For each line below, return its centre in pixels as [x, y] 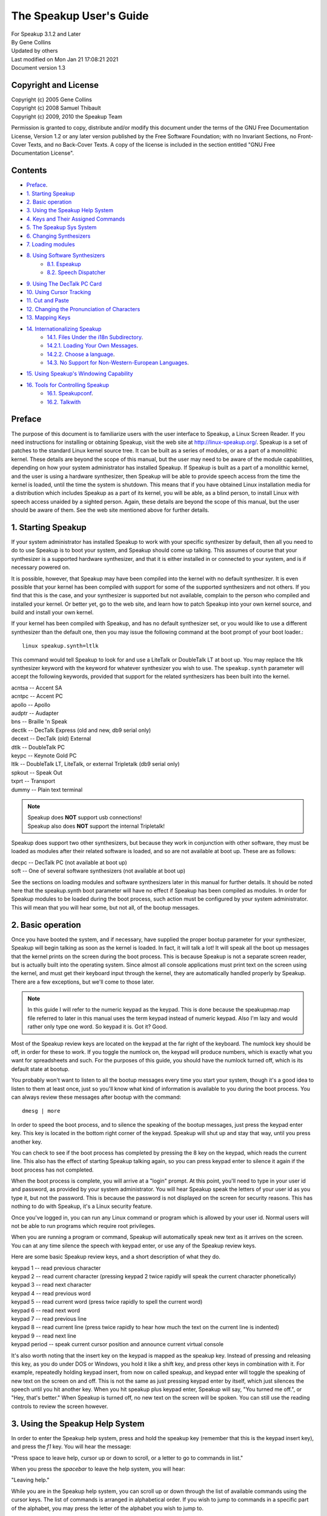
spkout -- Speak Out [37, 773]
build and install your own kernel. [52, 612]
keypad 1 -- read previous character [56, 1268]
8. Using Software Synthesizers [66, 255]
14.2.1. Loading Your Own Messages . [93, 346]
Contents [29, 171]
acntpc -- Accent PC [37, 696]
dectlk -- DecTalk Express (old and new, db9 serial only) [81, 730]
